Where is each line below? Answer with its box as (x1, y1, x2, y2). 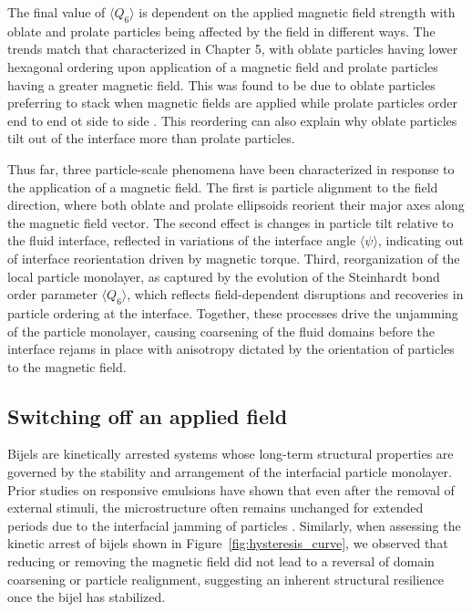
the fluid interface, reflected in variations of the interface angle (7, 231, 356, 250)
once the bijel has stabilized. (7, 587, 166, 607)
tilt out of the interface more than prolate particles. (7, 129, 295, 148)
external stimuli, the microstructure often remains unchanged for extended (7, 498, 424, 517)
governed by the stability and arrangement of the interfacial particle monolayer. (7, 462, 452, 482)
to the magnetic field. (7, 357, 127, 376)
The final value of (7, 3, 106, 21)
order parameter (7, 285, 97, 304)
